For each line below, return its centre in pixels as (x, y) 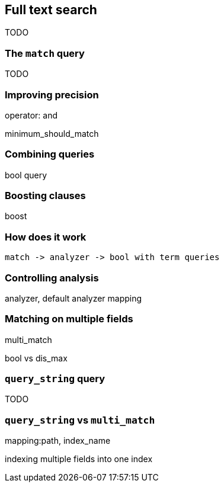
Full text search (51, 10)
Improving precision (52, 94)
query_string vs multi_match (80, 420)
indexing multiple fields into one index (79, 459)
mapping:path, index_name (58, 441)
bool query (26, 175)
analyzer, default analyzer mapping (73, 298)
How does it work (46, 237)
